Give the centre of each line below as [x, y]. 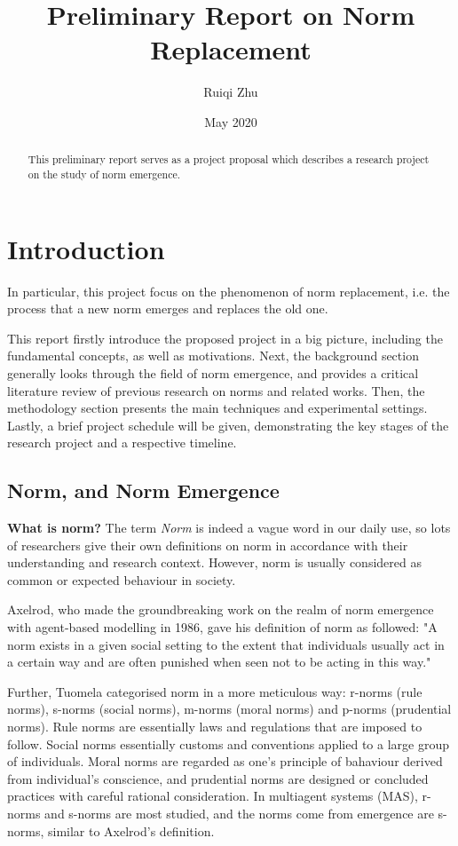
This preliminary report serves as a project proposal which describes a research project [229, 159]
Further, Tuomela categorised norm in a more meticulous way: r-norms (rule [215, 691]
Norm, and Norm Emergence [143, 490]
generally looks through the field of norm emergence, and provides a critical [213, 372]
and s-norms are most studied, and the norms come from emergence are [239, 813]
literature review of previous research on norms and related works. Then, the [216, 390]
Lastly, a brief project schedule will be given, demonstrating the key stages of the [228, 425]
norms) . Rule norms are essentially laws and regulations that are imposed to [215, 727]
